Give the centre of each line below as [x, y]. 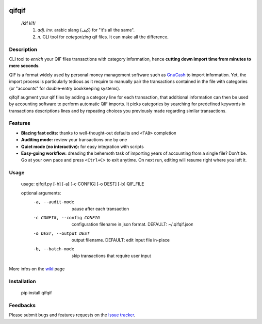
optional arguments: [41, 193]
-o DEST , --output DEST [61, 233]
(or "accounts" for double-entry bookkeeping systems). [65, 88]
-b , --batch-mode [54, 249]
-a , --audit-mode [54, 202]
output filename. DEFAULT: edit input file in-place [121, 240]
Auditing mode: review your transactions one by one [74, 140]
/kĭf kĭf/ [28, 23]
